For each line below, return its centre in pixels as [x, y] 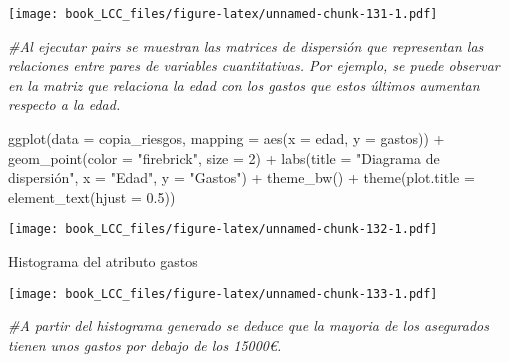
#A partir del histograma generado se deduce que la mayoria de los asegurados [248, 325]
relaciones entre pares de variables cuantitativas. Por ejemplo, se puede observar [254, 65]
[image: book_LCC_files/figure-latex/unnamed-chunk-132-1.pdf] [223, 229]
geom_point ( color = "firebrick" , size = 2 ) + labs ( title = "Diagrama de [224, 157]
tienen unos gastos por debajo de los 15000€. [145, 344]
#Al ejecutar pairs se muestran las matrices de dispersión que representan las [246, 45]
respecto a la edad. [64, 104]
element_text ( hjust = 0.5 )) [92, 196]
